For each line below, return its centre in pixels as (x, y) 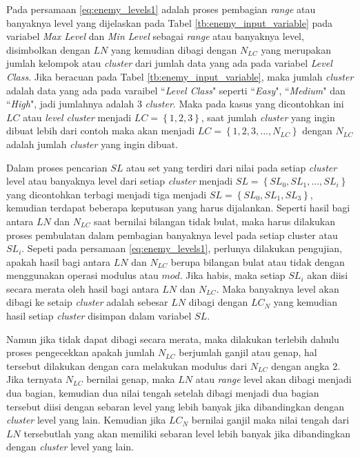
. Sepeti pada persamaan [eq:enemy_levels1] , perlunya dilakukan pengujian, (182, 248)
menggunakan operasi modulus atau (82, 275)
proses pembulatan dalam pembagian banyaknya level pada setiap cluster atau (172, 235)
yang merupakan (296, 49)
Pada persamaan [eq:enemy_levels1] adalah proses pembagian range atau (161, 9)
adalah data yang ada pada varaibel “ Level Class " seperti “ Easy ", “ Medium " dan (176, 90)
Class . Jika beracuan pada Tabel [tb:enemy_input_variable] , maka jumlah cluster (180, 76)
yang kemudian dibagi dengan (174, 49)
